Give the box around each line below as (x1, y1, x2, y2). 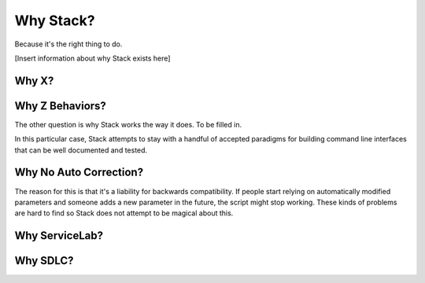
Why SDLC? (14, 254, 74, 267)
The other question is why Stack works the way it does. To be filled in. (14, 119, 242, 129)
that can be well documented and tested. (14, 145, 148, 155)
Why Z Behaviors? (14, 99, 106, 112)
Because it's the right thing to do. (14, 39, 123, 49)
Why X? (14, 74, 54, 87)
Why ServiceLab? (14, 229, 104, 243)
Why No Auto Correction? (14, 166, 144, 179)
